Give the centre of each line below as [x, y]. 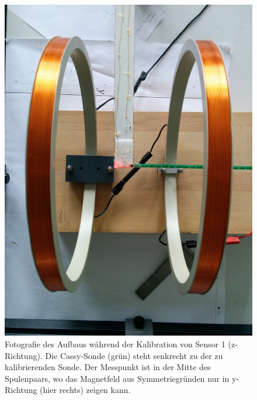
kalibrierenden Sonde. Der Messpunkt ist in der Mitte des [108, 367]
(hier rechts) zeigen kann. [85, 390]
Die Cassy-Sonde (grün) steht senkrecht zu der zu [134, 355]
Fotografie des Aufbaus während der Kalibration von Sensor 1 [115, 343]
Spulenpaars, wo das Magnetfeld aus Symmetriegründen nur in [117, 378]
